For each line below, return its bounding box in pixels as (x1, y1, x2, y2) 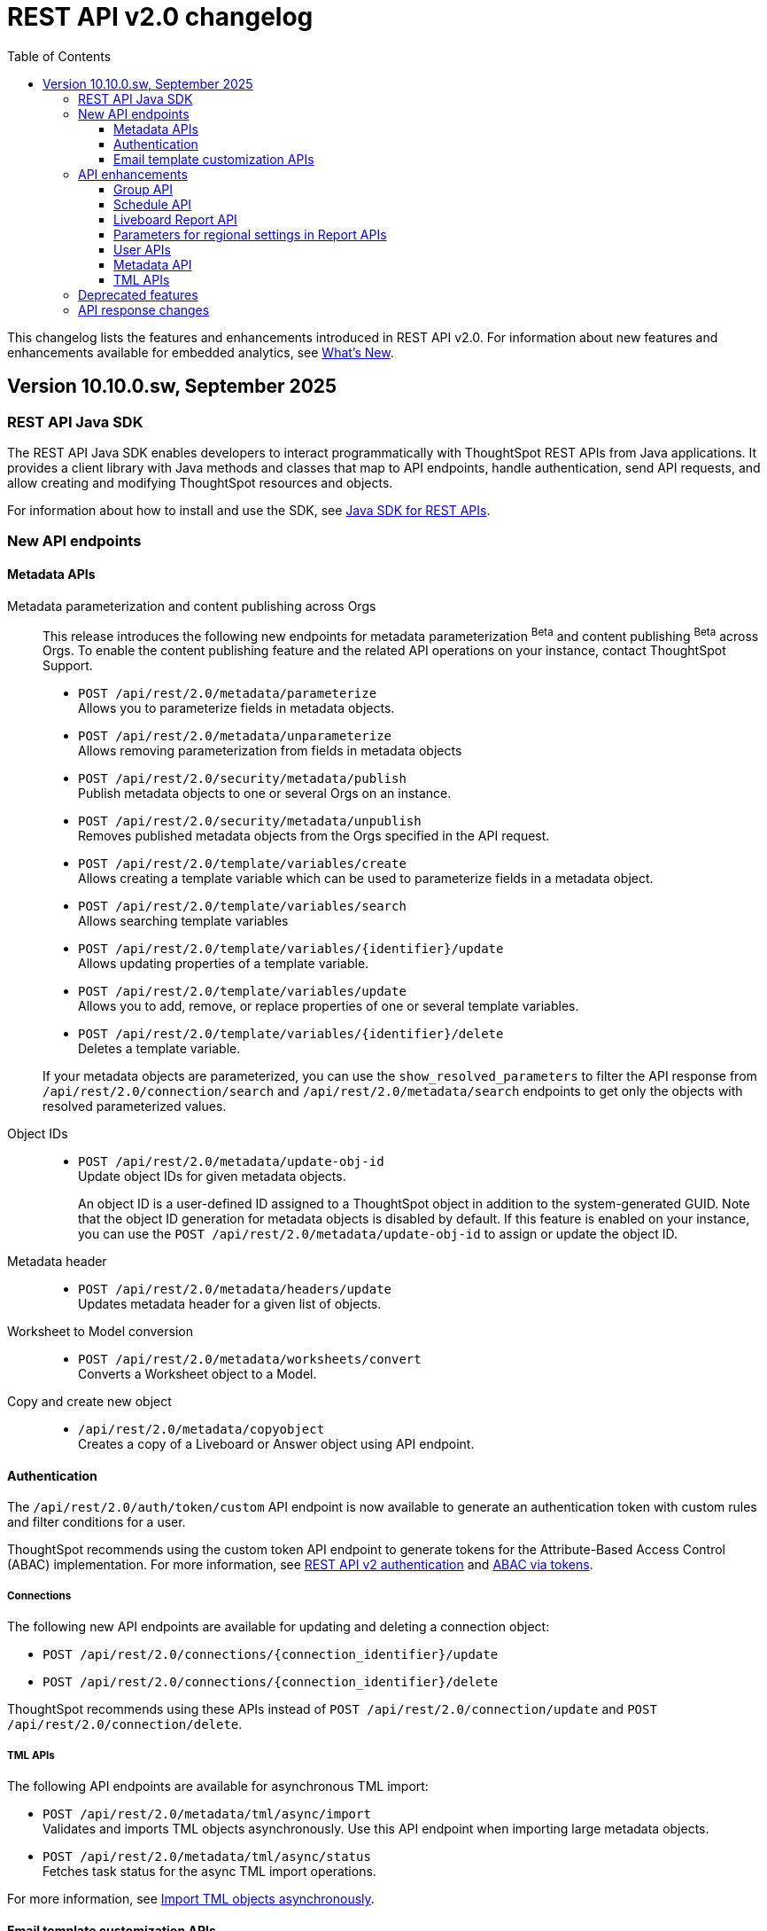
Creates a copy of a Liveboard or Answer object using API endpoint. (78, 1436, 475, 1452)
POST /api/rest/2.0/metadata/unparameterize (78, 729, 392, 744)
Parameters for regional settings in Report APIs (113, 226, 387, 242)
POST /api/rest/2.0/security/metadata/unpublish (78, 814, 422, 829)
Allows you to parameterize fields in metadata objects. (78, 700, 395, 716)
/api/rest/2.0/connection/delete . (7, 1716, 243, 1732)
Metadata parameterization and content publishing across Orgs (7, 598, 376, 614)
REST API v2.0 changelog (7, 2, 314, 32)
